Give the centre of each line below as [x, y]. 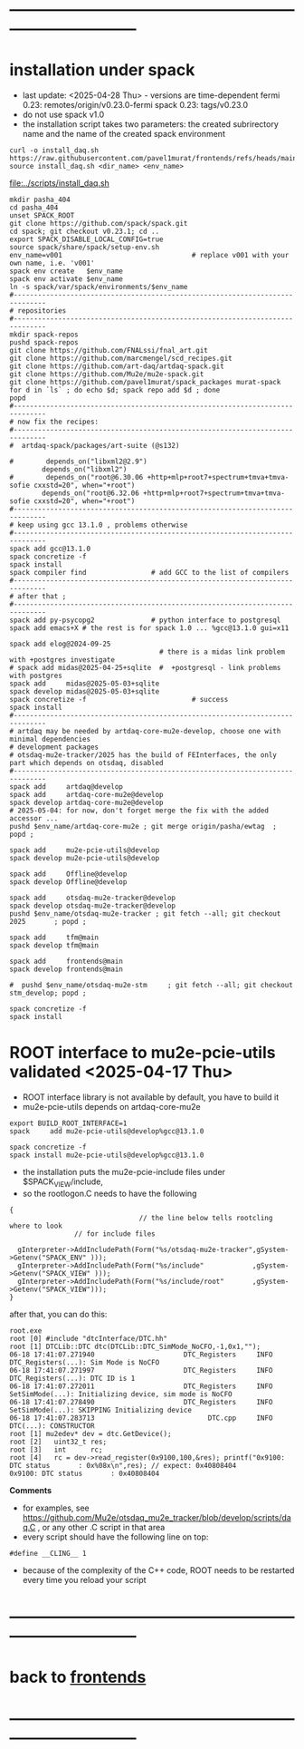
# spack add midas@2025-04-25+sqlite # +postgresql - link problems [145, 668]
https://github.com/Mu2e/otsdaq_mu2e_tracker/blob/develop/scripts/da [157, 1517]
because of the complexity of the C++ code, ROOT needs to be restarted [158, 1570]
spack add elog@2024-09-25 [60, 644]
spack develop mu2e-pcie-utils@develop [85, 859]
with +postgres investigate [62, 660]
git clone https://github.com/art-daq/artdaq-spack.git [117, 366]
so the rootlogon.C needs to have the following [109, 1193]
